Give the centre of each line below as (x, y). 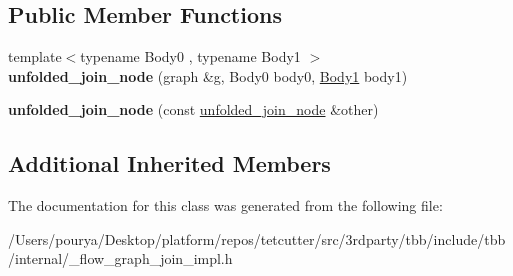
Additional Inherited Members (169, 163)
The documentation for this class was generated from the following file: (225, 205)
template (35, 56)
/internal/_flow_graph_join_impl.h (120, 258)
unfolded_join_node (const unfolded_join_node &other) (193, 109)
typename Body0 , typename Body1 (190, 56)
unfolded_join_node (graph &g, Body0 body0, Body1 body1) (208, 75)
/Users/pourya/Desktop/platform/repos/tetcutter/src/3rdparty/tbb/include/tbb (257, 238)
